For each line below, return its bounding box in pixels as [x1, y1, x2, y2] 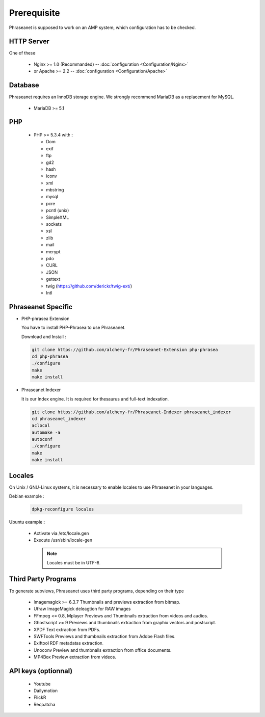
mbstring [46, 187, 64, 193]
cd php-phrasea [31, 353, 68, 359]
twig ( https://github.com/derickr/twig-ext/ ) [46, 283, 132, 289]
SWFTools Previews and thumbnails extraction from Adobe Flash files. [33, 633, 176, 639]
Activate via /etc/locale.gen [33, 530, 89, 536]
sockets [46, 221, 62, 227]
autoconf [31, 437, 53, 442]
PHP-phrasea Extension [21, 316, 70, 321]
